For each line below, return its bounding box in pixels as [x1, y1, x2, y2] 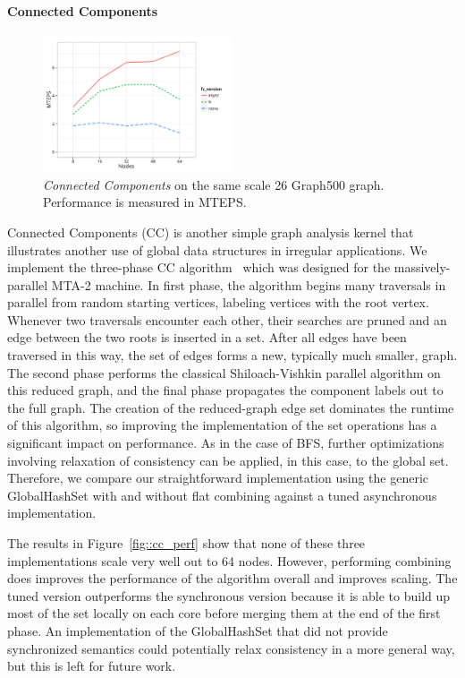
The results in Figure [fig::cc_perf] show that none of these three [7, 534, 366, 552]
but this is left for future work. [7, 657, 176, 675]
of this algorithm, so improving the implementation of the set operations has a [7, 416, 437, 434]
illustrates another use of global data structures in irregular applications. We [7, 240, 427, 259]
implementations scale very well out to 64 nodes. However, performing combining [7, 551, 452, 570]
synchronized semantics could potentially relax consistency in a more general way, [7, 639, 455, 657]
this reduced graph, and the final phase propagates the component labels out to [7, 381, 444, 399]
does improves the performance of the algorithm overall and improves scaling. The [7, 569, 458, 588]
